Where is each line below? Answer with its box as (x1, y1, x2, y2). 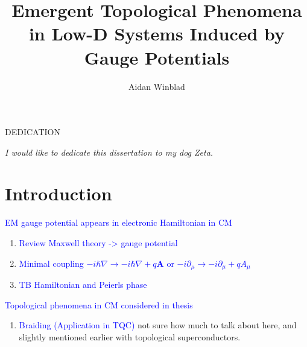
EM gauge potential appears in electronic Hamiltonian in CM (5, 216, 232, 229)
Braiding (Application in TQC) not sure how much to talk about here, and (19, 319, 297, 331)
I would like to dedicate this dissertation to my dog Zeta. (5, 145, 214, 158)
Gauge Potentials (84, 45, 230, 69)
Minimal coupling (19, 256, 84, 269)
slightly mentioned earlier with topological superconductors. (19, 330, 241, 343)
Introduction (5, 181, 112, 206)
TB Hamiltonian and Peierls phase (19, 278, 147, 291)
